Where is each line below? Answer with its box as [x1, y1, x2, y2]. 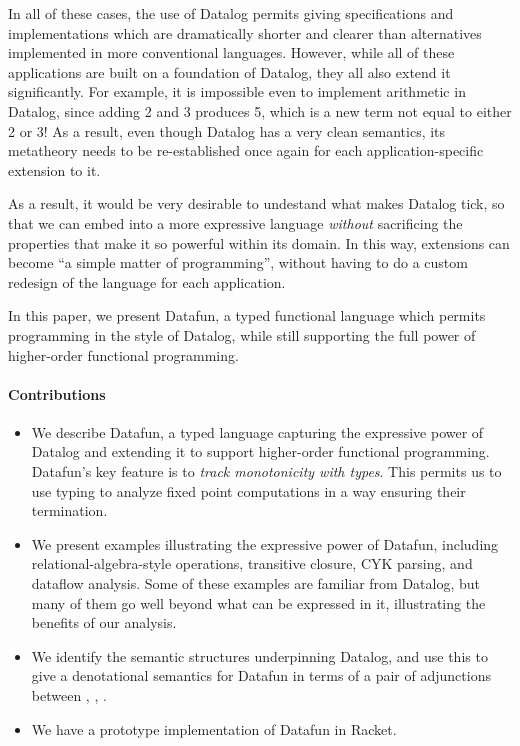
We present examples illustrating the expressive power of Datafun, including [31, 533, 499, 554]
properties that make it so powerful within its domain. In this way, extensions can [8, 232, 510, 253]
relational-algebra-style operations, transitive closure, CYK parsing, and [31, 553, 473, 574]
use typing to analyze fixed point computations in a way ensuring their [31, 480, 466, 501]
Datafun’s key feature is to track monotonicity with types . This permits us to [31, 461, 502, 482]
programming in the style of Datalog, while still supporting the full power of [8, 324, 476, 345]
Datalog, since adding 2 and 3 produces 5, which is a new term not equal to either [8, 100, 512, 121]
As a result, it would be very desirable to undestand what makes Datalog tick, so [8, 193, 505, 214]
